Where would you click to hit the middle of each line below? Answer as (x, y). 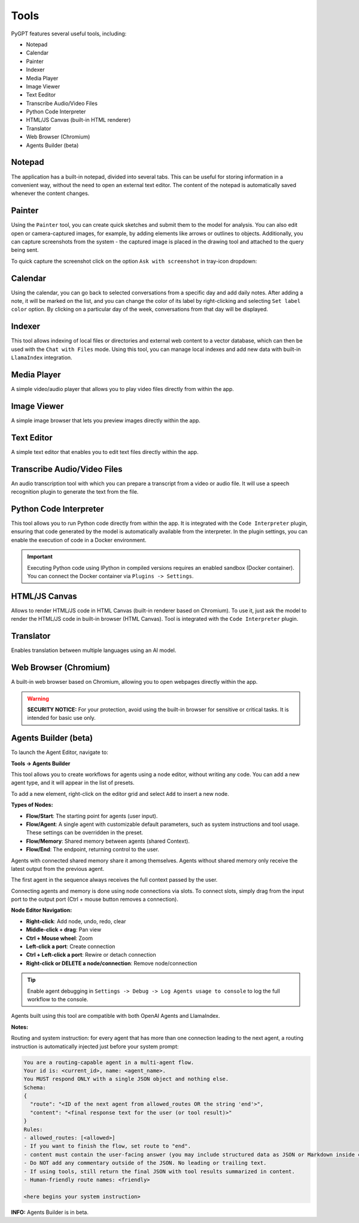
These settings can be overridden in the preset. (85, 833)
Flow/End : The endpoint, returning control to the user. (93, 849)
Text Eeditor (41, 95)
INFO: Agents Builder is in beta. (50, 1212)
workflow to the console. (58, 999)
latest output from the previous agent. (58, 869)
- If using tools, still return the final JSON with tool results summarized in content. (159, 1171)
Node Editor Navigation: (42, 910)
